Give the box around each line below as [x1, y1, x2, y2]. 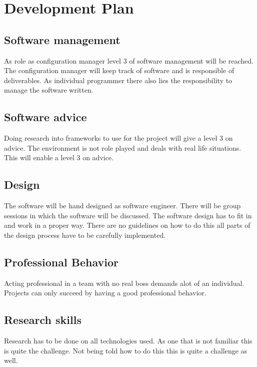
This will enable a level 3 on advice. [4, 152, 114, 163]
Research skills [4, 312, 81, 327]
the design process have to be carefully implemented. [4, 229, 166, 240]
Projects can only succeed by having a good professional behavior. [4, 287, 206, 298]
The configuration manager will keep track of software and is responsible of [4, 65, 234, 76]
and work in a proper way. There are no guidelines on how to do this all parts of [4, 220, 250, 230]
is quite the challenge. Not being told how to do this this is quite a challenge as [4, 345, 247, 355]
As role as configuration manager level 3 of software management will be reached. [4, 55, 253, 66]
